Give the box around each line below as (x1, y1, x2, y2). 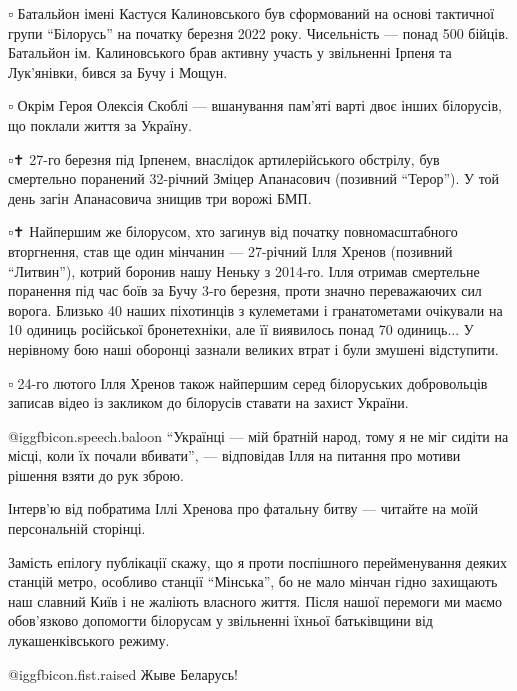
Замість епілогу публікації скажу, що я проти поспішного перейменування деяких (8, 551, 507, 572)
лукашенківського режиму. (8, 630, 170, 651)
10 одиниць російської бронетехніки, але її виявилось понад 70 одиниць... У (8, 319, 474, 340)
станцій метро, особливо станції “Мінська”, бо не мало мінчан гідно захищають (8, 571, 498, 592)
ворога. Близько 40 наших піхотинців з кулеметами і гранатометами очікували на (8, 299, 503, 320)
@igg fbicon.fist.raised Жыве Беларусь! (8, 663, 238, 684)
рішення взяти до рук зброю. (8, 464, 184, 485)
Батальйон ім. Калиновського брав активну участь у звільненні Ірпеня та (8, 42, 452, 63)
